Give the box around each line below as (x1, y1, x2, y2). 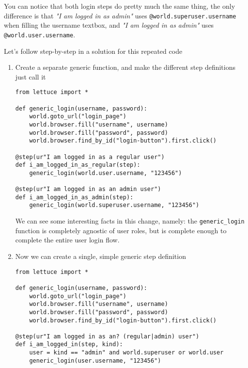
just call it (15, 71, 46, 81)
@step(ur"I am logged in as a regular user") (15, 153, 165, 160)
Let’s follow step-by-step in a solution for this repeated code (4, 46, 183, 56)
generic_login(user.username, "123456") (29, 357, 161, 364)
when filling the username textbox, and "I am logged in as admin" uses (4, 20, 214, 30)
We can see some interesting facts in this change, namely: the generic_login (15, 216, 245, 226)
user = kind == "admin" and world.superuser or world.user (29, 349, 224, 356)
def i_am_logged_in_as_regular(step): (15, 161, 140, 169)
